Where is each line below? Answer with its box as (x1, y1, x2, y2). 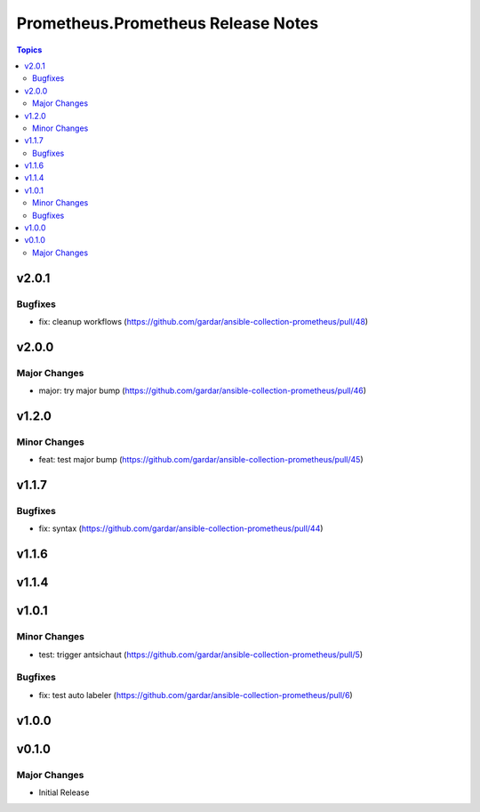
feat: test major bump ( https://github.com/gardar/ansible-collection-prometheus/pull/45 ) (38, 454, 364, 465)
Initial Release (38, 787, 90, 798)
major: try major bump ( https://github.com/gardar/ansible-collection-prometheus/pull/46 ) (38, 385, 367, 396)
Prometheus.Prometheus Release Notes (16, 13, 319, 33)
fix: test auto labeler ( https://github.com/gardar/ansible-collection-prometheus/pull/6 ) (38, 689, 353, 700)
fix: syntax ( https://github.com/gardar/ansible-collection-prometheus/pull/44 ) (38, 523, 324, 534)
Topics (16, 44, 43, 55)
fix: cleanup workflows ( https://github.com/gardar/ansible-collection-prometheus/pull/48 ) (38, 316, 369, 326)
